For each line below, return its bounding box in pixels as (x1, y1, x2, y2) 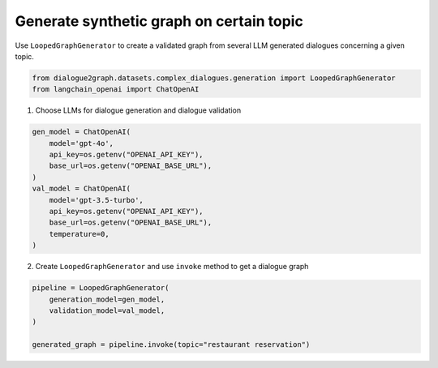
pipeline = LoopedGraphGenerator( (32, 284, 170, 293)
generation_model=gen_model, (49, 294, 165, 304)
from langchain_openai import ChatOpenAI (32, 85, 200, 94)
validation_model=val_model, (49, 306, 165, 315)
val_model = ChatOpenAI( (32, 184, 131, 194)
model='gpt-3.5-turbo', (49, 195, 144, 204)
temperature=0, (49, 229, 109, 238)
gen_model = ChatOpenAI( (32, 127, 131, 137)
